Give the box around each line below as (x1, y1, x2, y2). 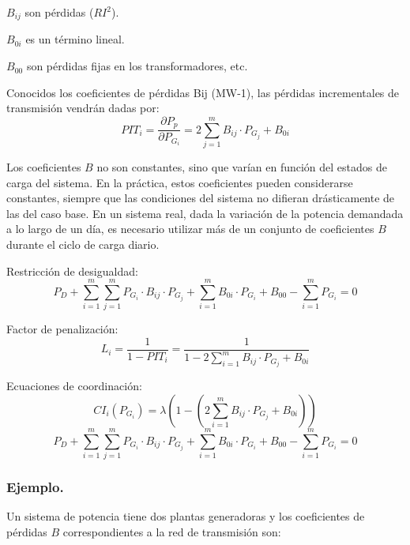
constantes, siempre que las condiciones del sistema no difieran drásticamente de (6, 190, 395, 206)
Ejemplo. (6, 477, 64, 497)
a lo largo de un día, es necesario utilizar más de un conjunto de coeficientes (6, 220, 374, 237)
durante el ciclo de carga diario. (6, 236, 160, 253)
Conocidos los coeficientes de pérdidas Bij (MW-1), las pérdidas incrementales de (6, 84, 400, 100)
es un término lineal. (25, 31, 125, 47)
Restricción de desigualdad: (6, 262, 138, 279)
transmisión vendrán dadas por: (6, 100, 160, 116)
